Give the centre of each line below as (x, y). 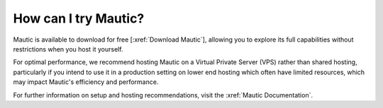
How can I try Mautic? (79, 18)
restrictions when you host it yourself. (68, 49)
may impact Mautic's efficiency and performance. (86, 82)
